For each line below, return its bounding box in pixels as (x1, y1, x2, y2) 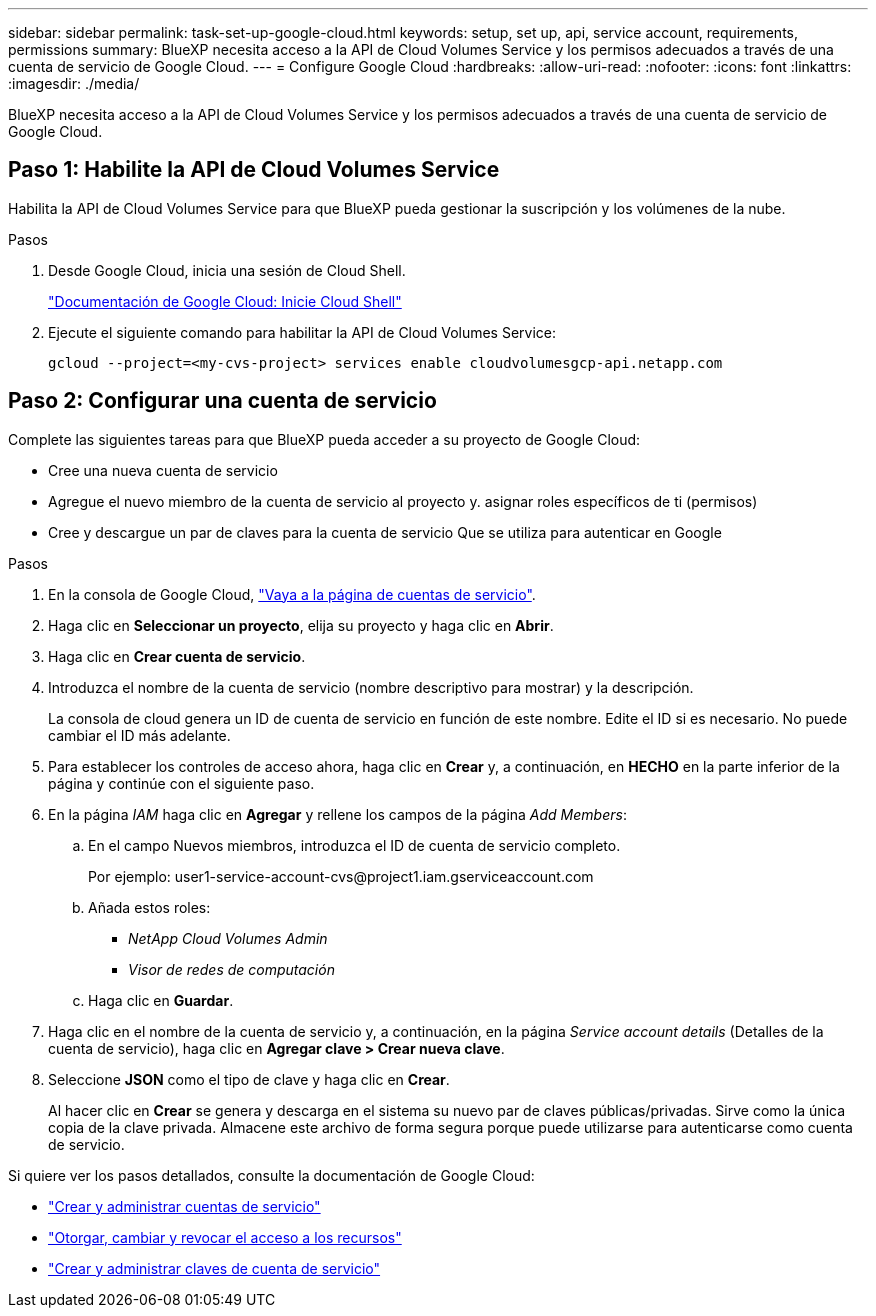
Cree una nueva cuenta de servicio (48, 461, 278, 479)
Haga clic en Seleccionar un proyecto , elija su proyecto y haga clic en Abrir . (48, 616, 554, 634)
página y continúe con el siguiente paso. (48, 774, 315, 792)
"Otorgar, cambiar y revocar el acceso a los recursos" (48, 1228, 402, 1246)
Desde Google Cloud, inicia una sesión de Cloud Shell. (48, 261, 406, 279)
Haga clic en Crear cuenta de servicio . (48, 647, 306, 665)
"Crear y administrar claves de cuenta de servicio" (48, 1259, 381, 1277)
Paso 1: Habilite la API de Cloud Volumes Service (8, 157, 500, 183)
